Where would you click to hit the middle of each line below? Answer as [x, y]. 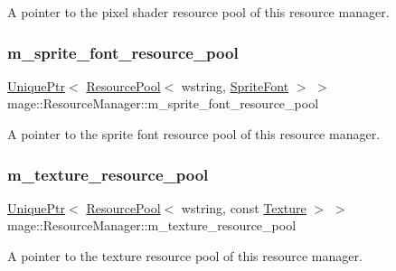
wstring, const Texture [244, 207]
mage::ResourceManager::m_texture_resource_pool [152, 225]
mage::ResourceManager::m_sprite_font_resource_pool [163, 103]
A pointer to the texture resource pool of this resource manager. [185, 256]
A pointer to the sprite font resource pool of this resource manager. [194, 134]
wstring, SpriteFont [235, 85]
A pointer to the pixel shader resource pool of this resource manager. [198, 12]
